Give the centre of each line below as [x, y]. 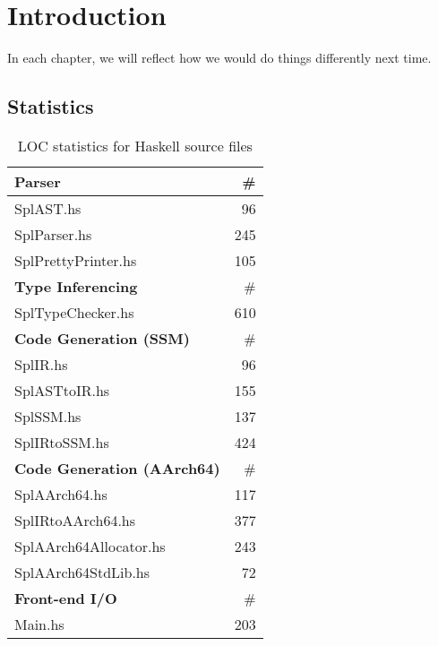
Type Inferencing [76, 286]
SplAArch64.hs [61, 494]
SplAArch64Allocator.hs [90, 546]
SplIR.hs [41, 364]
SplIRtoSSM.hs [62, 442]
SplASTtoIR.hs [62, 390]
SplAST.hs [48, 208]
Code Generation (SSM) [102, 338]
